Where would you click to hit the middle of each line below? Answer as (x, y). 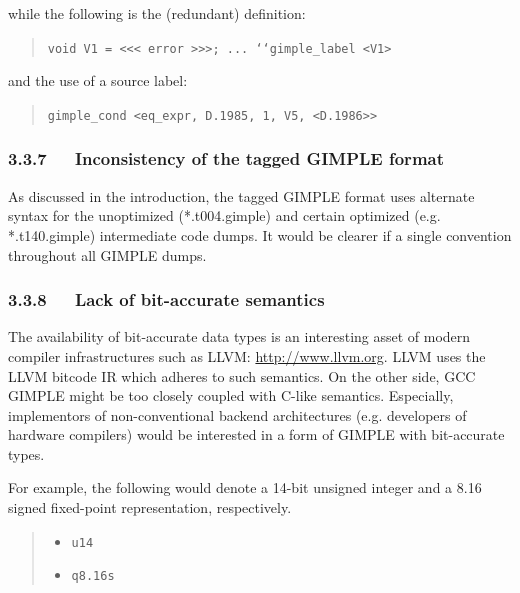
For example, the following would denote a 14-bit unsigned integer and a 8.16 (245, 487)
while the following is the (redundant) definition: (157, 13)
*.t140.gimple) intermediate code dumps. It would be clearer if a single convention (260, 234)
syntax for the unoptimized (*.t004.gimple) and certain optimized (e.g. (224, 215)
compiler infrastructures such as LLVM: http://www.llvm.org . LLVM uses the (247, 355)
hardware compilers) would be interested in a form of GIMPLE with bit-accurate (256, 434)
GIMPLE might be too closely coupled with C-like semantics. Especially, (231, 395)
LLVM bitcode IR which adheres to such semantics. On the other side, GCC (242, 375)
